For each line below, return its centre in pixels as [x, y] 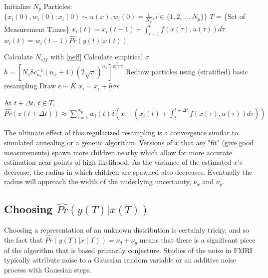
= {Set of [231, 16]
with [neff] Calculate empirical [97, 57]
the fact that [23, 240]
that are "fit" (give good [217, 142]
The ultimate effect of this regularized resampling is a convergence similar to [121, 133]
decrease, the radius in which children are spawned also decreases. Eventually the [128, 171]
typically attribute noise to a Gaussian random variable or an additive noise [120, 260]
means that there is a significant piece [197, 240]
